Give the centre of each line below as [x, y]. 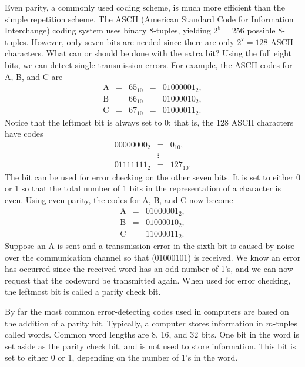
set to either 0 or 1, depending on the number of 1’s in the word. [121, 357]
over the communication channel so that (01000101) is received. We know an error [153, 257]
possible [261, 30]
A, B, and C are [34, 76]
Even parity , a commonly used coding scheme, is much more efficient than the [145, 7]
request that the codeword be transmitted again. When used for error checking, [148, 280]
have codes [24, 134]
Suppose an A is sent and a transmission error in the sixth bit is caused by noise [150, 246]
